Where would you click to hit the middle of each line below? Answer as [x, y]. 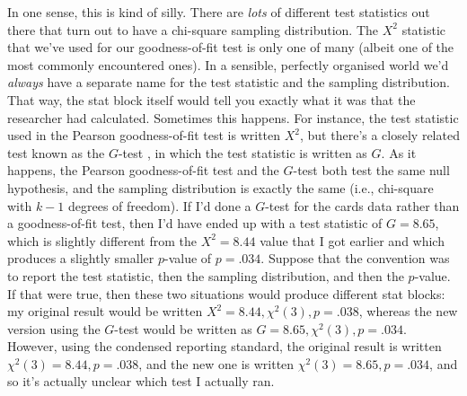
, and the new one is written [216, 363]
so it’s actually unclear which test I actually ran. [141, 381]
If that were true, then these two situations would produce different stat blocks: [226, 293]
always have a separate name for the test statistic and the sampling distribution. [229, 82]
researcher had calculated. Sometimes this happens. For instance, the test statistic [233, 117]
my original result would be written [105, 311]
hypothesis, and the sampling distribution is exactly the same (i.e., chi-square [220, 187]
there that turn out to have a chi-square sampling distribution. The [193, 29]
